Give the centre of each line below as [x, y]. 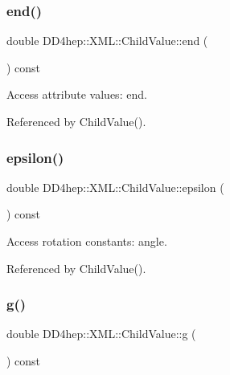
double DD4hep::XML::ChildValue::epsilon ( [115, 187]
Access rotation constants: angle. [87, 241]
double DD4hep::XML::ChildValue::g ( [101, 334]
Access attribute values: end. [77, 94]
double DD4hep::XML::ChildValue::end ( [107, 41]
